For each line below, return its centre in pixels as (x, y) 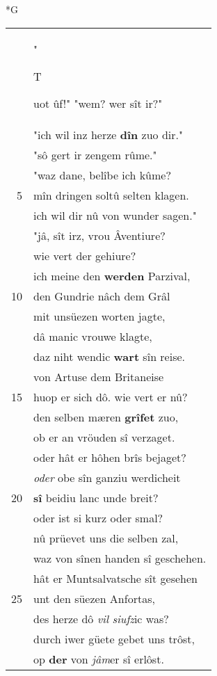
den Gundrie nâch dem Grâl (102, 296)
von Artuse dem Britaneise (99, 376)
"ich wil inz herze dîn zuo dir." (108, 134)
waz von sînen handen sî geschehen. (120, 558)
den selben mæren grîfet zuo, (106, 417)
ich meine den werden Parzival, (112, 275)
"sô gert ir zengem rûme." (95, 154)
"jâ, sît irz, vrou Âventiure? (99, 235)
